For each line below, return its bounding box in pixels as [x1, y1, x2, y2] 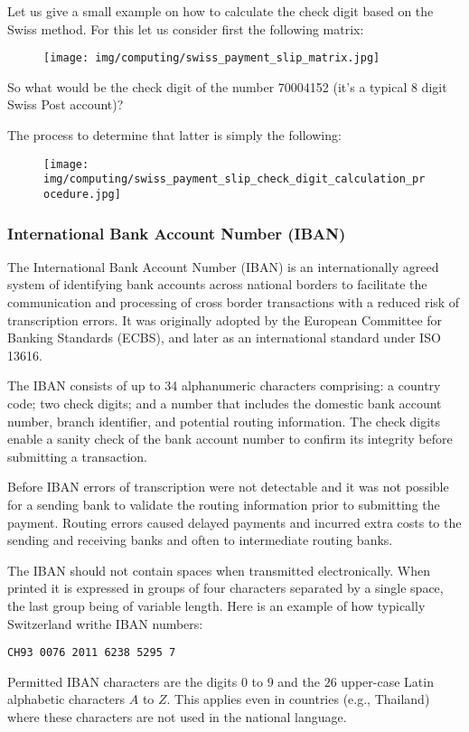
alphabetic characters [7, 690, 126, 709]
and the [277, 671, 321, 690]
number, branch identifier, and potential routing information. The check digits [7, 411, 441, 430]
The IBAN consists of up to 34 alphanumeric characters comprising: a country [7, 376, 441, 395]
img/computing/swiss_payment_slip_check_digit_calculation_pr [43, 173, 426, 186]
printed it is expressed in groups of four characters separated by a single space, [7, 578, 444, 597]
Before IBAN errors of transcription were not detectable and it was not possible [7, 477, 449, 496]
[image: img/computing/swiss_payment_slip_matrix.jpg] [43, 52, 380, 65]
